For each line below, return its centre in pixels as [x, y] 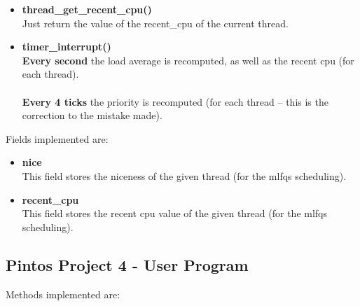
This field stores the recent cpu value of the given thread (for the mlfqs [175, 213]
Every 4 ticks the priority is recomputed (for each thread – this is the [175, 101]
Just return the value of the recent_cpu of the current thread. [155, 23]
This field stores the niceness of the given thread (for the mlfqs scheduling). [184, 175]
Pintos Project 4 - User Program [127, 264]
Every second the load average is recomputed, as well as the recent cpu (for [188, 60]
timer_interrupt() [67, 47]
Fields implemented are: [57, 138]
